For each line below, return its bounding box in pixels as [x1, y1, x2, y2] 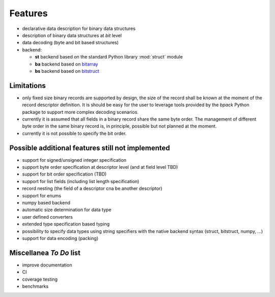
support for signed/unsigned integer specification [22, 157, 127, 163]
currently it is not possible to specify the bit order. [22, 130, 127, 136]
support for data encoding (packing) [22, 235, 99, 241]
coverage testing [22, 276, 58, 282]
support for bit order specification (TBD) [22, 171, 107, 177]
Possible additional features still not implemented [9, 143, 170, 152]
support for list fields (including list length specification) [22, 178, 140, 184]
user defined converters [22, 214, 73, 220]
